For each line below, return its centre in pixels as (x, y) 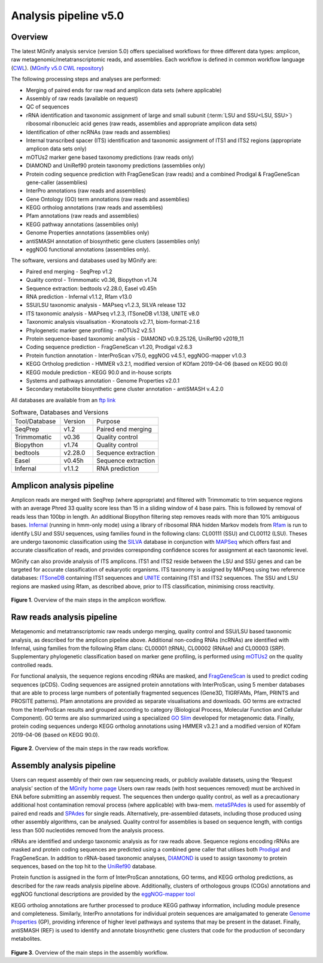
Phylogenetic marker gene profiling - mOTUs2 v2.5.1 (91, 330)
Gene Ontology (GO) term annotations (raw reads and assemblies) (108, 199)
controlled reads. (32, 665)
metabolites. (26, 939)
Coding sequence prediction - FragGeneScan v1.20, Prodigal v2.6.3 (109, 347)
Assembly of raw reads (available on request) (82, 98)
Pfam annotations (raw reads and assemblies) (83, 216)
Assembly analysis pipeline (63, 765)
